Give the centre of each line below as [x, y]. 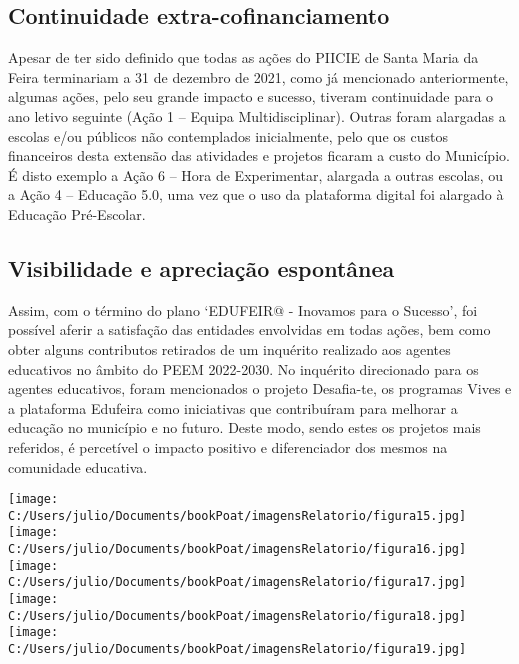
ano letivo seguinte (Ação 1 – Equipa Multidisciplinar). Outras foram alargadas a [257, 115]
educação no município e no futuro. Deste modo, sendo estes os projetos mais [244, 427]
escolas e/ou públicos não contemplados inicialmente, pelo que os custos [228, 135]
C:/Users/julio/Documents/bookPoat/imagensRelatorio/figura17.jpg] [237, 582]
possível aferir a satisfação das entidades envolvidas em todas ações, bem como [249, 329]
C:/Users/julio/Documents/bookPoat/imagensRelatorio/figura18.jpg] [237, 615]
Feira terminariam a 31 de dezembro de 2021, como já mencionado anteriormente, [258, 76]
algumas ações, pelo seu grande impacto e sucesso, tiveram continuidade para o [251, 96]
